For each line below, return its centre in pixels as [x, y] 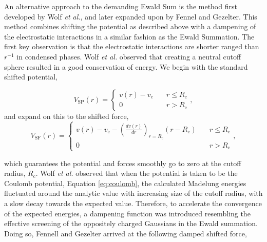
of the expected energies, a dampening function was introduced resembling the [127, 213]
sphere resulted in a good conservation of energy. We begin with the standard [126, 66]
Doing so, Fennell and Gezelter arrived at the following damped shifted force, [126, 233]
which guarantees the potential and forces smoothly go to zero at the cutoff [123, 163]
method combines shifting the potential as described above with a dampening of [130, 26]
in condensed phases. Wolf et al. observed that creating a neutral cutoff [129, 56]
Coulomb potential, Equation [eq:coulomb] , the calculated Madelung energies [125, 183]
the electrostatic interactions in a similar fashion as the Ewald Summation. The [129, 36]
